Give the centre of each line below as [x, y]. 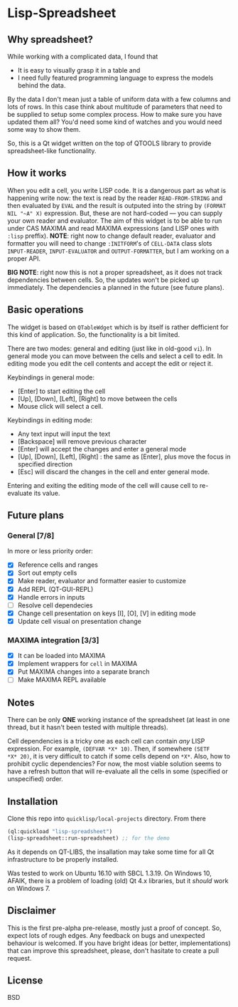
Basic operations [45, 310]
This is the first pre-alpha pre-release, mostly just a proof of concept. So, [114, 928]
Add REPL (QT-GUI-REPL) [55, 589]
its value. [47, 493]
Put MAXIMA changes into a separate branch [84, 672]
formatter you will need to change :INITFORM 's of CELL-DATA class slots [110, 243]
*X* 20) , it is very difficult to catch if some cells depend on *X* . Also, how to [119, 756]
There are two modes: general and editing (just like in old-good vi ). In [109, 348]
